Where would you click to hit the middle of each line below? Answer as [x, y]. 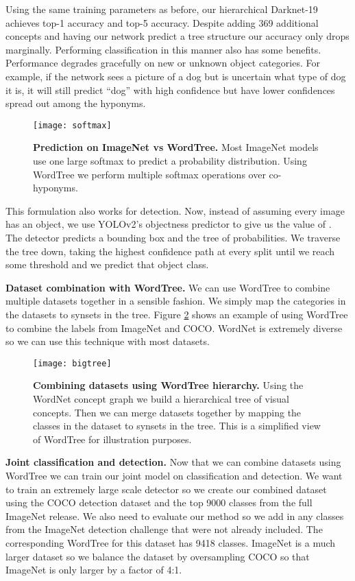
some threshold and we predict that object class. [107, 264]
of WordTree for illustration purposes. [112, 439]
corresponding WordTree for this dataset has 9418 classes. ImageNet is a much [171, 542]
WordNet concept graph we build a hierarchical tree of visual [161, 398]
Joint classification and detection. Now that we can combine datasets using [173, 462]
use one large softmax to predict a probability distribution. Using [170, 161]
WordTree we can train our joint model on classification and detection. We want [174, 475]
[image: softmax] [72, 125]
